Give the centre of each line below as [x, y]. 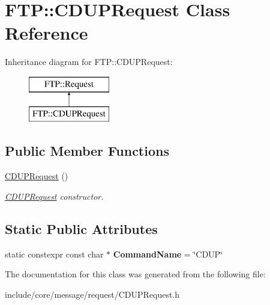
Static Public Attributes [81, 228]
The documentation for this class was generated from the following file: [135, 274]
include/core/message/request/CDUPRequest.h [92, 294]
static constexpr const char [54, 254]
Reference [46, 33]
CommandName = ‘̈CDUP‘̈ [168, 254]
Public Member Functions [87, 151]
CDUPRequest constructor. [54, 196]
